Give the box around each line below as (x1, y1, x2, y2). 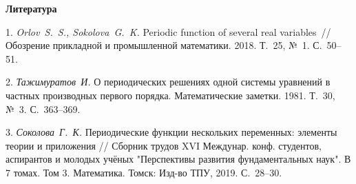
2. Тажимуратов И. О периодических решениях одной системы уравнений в (6, 74, 331, 89)
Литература (6, 1, 57, 15)
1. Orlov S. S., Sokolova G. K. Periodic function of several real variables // (6, 24, 331, 39)
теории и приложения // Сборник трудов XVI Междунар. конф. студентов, (6, 138, 322, 152)
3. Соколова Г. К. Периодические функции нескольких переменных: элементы (6, 125, 337, 139)
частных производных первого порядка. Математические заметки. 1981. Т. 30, (6, 88, 335, 102)
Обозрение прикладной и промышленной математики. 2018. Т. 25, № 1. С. (6, 38, 322, 52)
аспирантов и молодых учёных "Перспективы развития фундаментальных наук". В (6, 152, 351, 166)
